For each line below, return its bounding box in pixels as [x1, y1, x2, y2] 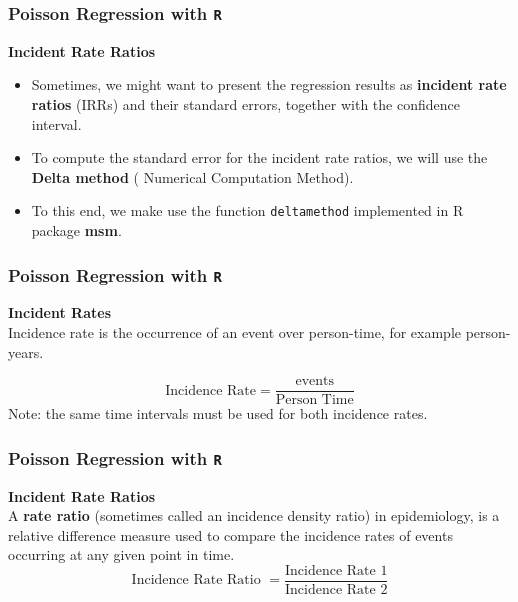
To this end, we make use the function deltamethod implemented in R [31, 200, 464, 221]
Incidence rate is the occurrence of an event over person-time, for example [8, 321, 461, 342]
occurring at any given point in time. [8, 544, 235, 565]
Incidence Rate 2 [284, 583, 388, 598]
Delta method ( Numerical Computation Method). [31, 166, 354, 187]
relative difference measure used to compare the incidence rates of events [8, 524, 453, 545]
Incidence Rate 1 [284, 563, 388, 578]
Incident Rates [8, 302, 112, 323]
